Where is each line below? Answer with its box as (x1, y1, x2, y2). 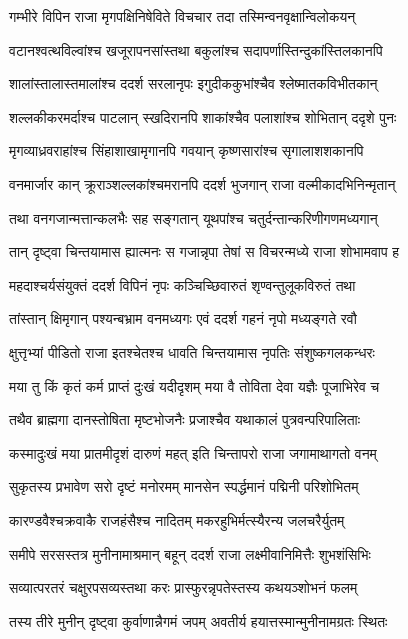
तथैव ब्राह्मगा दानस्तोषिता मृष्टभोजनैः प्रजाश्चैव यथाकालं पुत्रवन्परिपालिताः (9, 409, 361, 430)
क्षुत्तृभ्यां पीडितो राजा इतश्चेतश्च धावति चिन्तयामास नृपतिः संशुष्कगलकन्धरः (9, 341, 375, 362)
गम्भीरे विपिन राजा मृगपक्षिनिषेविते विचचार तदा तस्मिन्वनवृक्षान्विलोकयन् (9, 6, 356, 26)
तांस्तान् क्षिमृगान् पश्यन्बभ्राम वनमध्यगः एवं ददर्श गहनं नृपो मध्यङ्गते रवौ (9, 308, 357, 329)
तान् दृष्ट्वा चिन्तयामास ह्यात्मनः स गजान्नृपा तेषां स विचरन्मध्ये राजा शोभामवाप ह (9, 241, 400, 262)
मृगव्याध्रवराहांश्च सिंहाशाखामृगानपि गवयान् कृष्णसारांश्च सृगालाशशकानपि (9, 140, 364, 161)
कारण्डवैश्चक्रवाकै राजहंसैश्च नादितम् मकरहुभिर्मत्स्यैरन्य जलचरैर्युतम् (9, 509, 345, 530)
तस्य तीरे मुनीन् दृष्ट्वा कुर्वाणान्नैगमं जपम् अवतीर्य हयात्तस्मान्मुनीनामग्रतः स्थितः (9, 610, 388, 631)
